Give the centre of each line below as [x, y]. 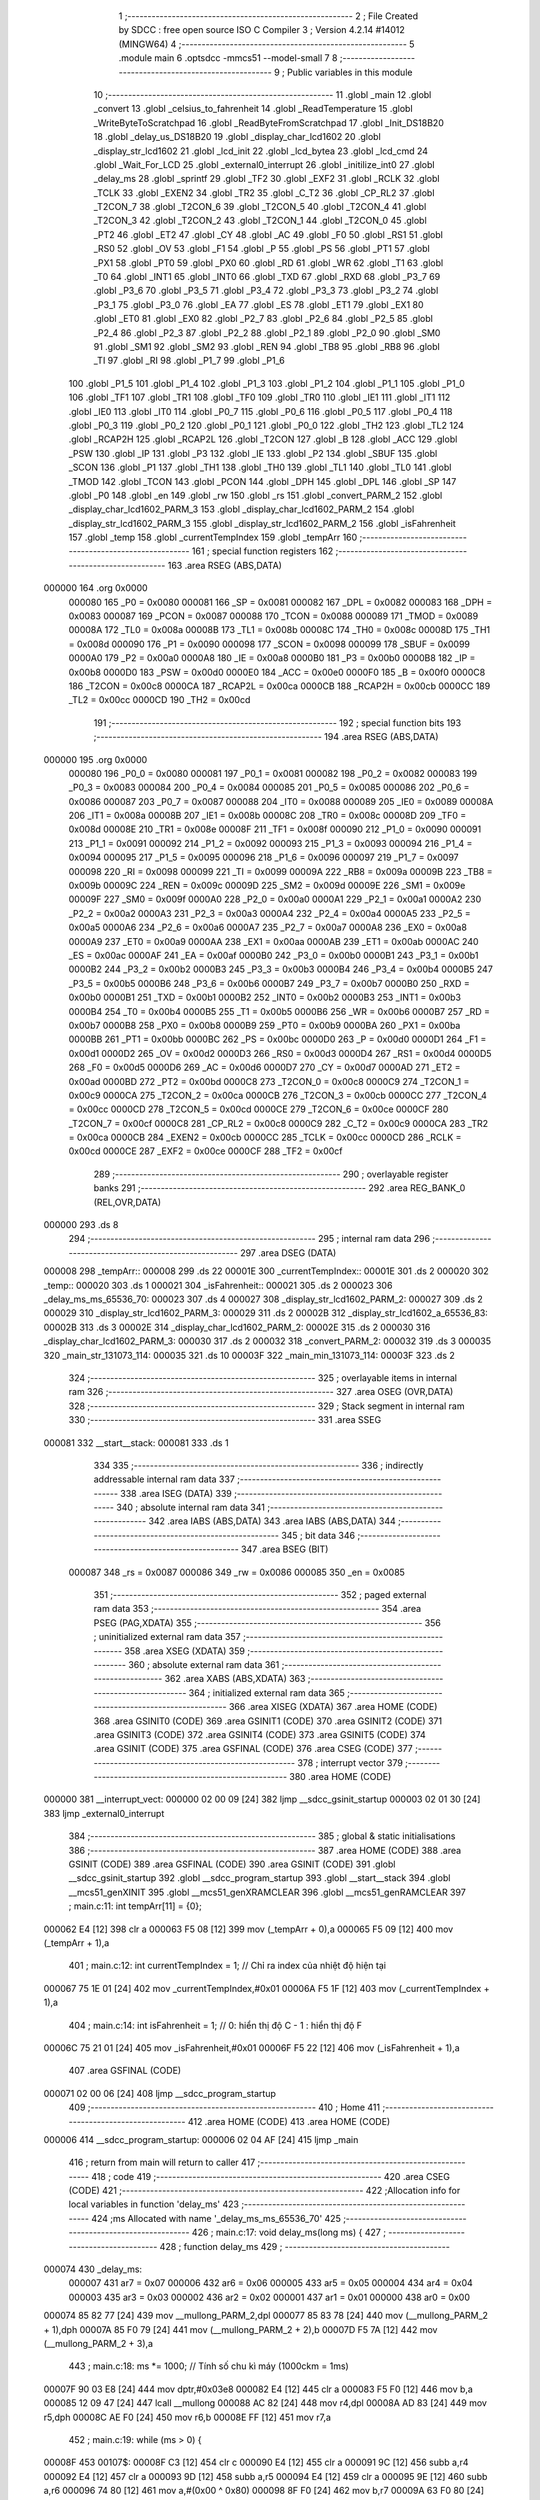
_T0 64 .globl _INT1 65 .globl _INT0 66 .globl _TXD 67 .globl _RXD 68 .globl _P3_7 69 [267, 277]
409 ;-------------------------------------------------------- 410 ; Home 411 [224, 2107]
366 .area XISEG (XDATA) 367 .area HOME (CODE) [333, 1707]
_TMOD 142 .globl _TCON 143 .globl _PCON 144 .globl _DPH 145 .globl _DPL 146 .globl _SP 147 [262, 481]
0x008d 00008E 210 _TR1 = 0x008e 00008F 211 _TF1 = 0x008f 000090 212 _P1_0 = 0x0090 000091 [275, 829]
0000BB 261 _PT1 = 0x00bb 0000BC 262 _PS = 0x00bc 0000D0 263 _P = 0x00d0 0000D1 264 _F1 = [277, 1039]
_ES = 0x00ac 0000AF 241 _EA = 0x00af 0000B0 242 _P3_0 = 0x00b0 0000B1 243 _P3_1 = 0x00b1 [273, 955]
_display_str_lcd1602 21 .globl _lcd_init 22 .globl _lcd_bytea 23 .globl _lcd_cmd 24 [261, 151]
